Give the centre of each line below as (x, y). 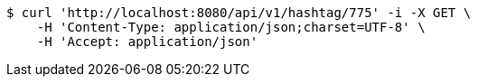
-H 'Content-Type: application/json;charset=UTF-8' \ (231, 27)
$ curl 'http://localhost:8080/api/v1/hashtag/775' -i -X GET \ (239, 13)
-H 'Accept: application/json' (147, 42)
